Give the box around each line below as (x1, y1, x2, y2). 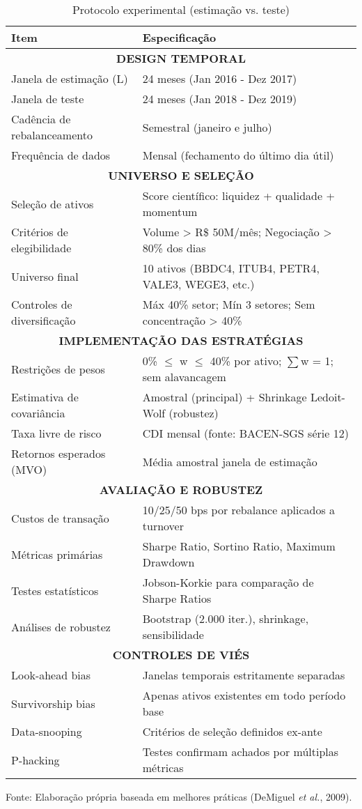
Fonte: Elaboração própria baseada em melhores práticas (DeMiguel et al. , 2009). (6, 789, 352, 803)
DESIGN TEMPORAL (116, 50, 246, 66)
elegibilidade (11, 240, 72, 256)
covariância (11, 405, 65, 421)
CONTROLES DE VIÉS (112, 647, 250, 663)
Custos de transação (11, 509, 109, 526)
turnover (142, 518, 184, 534)
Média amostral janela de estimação (142, 453, 317, 470)
